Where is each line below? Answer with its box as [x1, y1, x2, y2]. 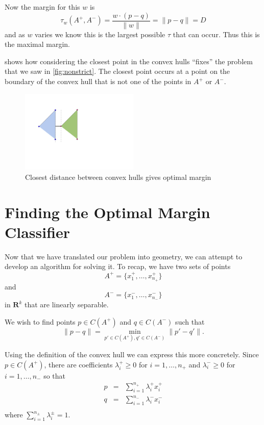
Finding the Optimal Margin [5, 201, 210, 222]
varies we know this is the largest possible [35, 29, 165, 39]
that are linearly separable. [24, 299, 109, 310]
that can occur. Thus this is [173, 29, 260, 39]
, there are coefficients [44, 359, 113, 369]
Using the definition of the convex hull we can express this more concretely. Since [5, 349, 259, 359]
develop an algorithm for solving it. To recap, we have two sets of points [5, 261, 231, 272]
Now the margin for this [5, 2, 80, 12]
